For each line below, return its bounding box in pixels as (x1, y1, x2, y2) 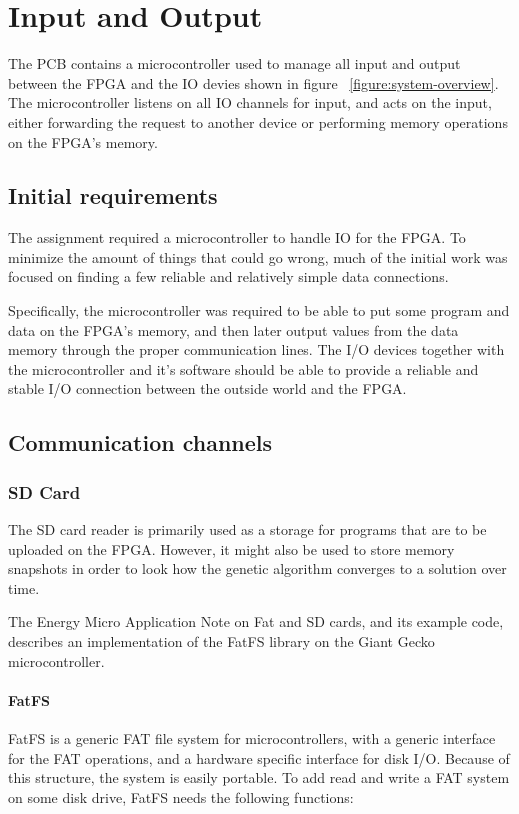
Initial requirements (8, 180, 218, 211)
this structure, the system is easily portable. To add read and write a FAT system (8, 767, 510, 788)
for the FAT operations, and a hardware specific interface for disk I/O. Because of (8, 747, 510, 768)
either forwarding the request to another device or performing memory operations (8, 111, 508, 132)
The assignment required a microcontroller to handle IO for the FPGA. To (8, 227, 466, 248)
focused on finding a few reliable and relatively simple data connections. (8, 266, 449, 287)
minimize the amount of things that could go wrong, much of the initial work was (8, 246, 508, 267)
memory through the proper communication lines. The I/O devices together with (8, 339, 505, 360)
